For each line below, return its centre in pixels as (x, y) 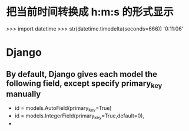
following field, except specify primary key (84, 84)
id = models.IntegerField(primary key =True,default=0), (79, 116)
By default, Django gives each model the (82, 74)
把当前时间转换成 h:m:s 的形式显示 (90, 12)
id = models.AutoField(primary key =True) (63, 109)
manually (24, 94)
